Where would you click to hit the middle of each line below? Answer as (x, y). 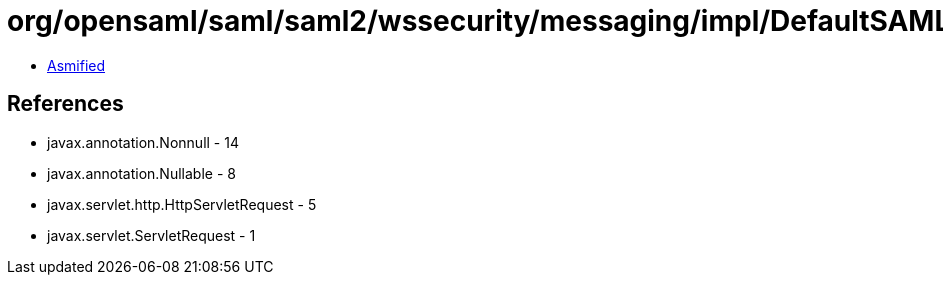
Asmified (76, 65)
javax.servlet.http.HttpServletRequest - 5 (182, 204)
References (65, 104)
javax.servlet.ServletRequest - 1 (151, 235)
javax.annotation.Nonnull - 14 (143, 142)
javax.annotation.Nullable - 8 (141, 173)
